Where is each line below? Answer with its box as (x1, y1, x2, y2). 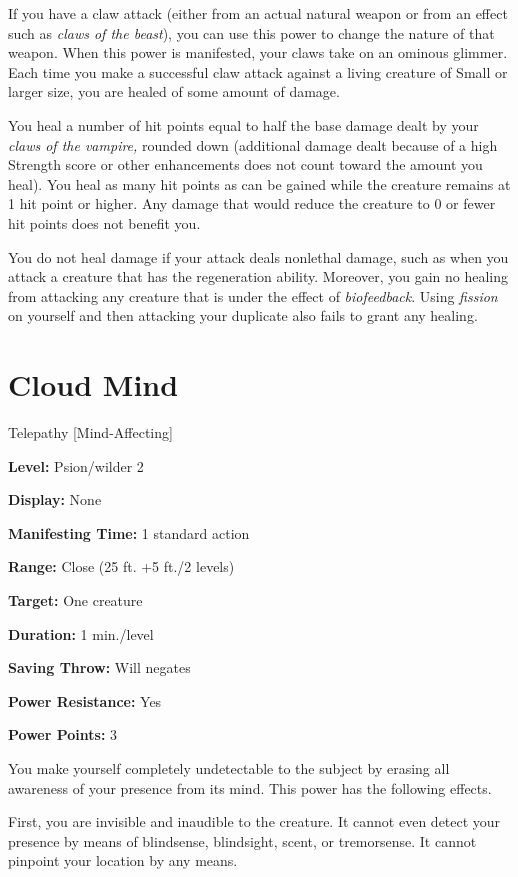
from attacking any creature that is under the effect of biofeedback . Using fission (8, 285, 498, 306)
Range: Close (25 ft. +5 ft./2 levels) (8, 556, 235, 577)
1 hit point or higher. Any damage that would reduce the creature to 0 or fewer (8, 193, 496, 214)
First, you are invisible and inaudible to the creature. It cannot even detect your (8, 811, 501, 832)
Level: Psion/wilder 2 (8, 455, 144, 476)
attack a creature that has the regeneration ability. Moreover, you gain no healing (8, 266, 509, 287)
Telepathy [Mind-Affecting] (8, 422, 173, 443)
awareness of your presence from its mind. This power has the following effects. (8, 777, 492, 798)
